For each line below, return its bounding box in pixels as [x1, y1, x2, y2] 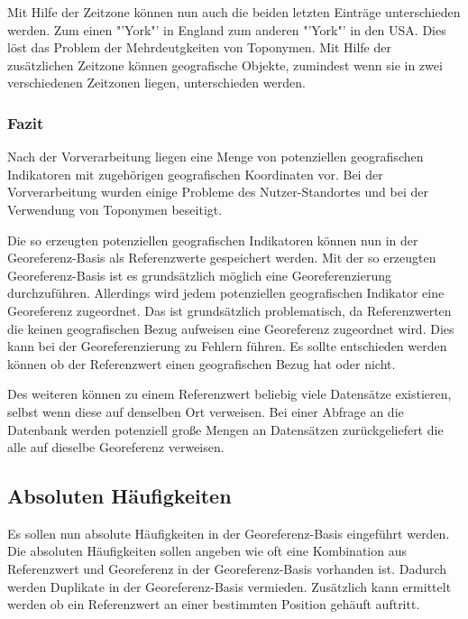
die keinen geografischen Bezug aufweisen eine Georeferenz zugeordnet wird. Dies [7, 319, 454, 337]
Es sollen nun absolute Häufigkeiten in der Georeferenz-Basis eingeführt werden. [7, 523, 450, 542]
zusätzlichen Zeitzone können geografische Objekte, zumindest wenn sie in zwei [7, 55, 443, 74]
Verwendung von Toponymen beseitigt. [7, 199, 223, 218]
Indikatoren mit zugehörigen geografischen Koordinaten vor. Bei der [7, 164, 383, 183]
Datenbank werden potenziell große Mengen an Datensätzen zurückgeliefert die [7, 420, 444, 439]
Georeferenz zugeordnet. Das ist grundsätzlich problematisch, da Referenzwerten [7, 300, 452, 319]
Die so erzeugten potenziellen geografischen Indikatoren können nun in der [7, 230, 418, 249]
